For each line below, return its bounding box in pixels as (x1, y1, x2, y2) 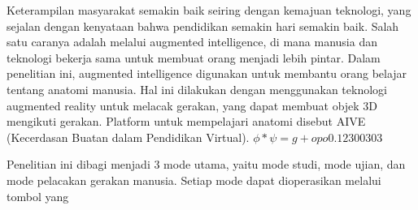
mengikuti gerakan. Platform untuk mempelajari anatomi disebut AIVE (7, 113, 366, 130)
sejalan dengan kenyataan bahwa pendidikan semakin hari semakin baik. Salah (7, 17, 399, 34)
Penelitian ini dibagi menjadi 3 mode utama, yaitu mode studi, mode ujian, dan (7, 156, 406, 173)
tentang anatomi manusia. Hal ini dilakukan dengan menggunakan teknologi (7, 80, 387, 97)
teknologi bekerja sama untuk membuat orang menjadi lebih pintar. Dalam (7, 49, 381, 66)
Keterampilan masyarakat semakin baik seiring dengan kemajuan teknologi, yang (7, 2, 411, 18)
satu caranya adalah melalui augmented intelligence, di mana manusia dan (7, 33, 377, 50)
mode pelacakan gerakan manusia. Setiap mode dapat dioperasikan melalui (7, 171, 381, 188)
